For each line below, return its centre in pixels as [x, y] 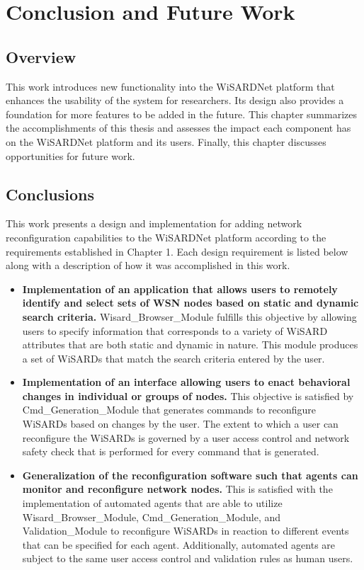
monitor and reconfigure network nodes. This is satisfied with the [177, 489]
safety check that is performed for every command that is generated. [171, 451]
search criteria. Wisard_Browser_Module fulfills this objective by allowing [189, 316]
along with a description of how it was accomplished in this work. [148, 265]
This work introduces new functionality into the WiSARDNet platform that [170, 86]
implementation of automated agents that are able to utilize [152, 503]
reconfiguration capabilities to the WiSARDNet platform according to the [166, 237]
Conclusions [50, 194]
